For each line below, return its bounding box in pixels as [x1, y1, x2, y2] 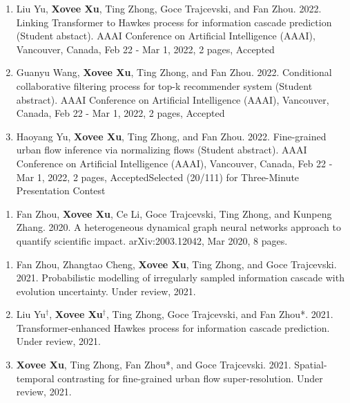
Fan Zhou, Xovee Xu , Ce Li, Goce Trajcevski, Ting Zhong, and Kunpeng [16, 206, 332, 221]
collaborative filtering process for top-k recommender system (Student [16, 78, 313, 93]
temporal [16, 371, 55, 385]
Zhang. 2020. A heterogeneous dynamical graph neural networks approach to [16, 220, 341, 234]
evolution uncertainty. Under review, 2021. [16, 283, 196, 298]
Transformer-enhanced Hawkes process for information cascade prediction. [16, 320, 330, 335]
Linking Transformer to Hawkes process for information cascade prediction [16, 15, 332, 29]
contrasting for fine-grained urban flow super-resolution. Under [57, 371, 323, 385]
